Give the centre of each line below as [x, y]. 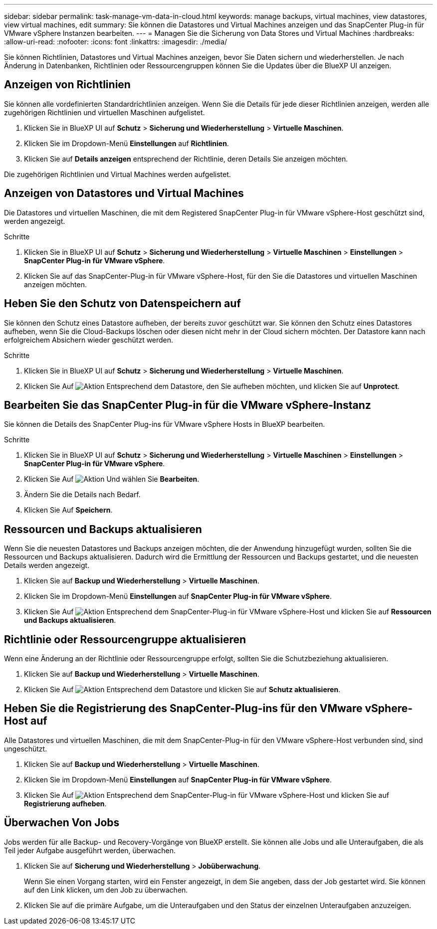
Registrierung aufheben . [65, 803]
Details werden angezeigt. [47, 565]
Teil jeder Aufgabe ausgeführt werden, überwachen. [90, 850]
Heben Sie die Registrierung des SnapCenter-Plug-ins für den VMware [183, 709]
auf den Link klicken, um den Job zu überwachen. [106, 890]
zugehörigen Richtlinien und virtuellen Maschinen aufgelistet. [105, 112]
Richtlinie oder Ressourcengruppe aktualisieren [125, 639]
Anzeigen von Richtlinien [67, 85]
